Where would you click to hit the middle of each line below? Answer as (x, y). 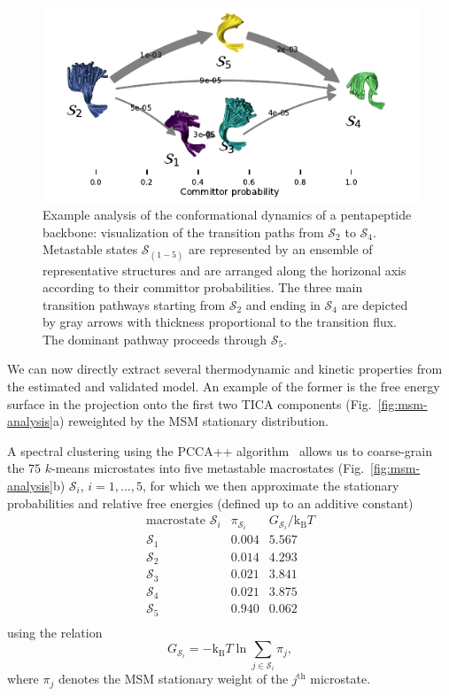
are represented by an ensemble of (281, 249)
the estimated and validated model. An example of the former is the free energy (224, 387)
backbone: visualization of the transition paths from (183, 232)
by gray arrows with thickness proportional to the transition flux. (220, 322)
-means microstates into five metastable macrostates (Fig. (208, 468)
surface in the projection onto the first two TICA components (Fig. (190, 403)
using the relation (55, 632)
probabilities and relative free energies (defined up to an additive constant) (210, 503)
